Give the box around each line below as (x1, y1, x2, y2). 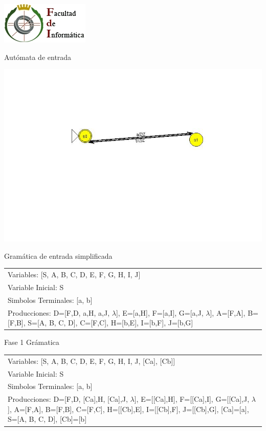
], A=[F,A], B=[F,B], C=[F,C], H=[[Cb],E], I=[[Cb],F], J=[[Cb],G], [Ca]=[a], (8, 403, 249, 414)
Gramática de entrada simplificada (4, 250, 113, 261)
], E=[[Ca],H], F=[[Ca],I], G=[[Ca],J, (134, 394, 250, 404)
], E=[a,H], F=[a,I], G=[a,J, (116, 307, 204, 318)
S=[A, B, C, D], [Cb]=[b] (8, 414, 87, 424)
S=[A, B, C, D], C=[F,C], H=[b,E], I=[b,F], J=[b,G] (28, 317, 193, 328)
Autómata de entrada (4, 51, 72, 62)
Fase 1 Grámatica (4, 337, 59, 347)
